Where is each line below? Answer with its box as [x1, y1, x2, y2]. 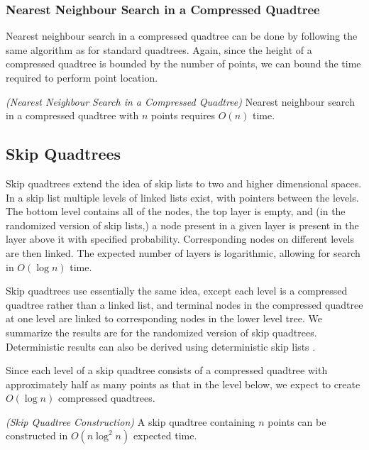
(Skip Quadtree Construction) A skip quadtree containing [6, 414, 255, 429]
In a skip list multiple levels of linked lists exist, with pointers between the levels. [6, 190, 359, 204]
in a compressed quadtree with [6, 108, 139, 123]
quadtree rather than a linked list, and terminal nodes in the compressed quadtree [6, 297, 363, 312]
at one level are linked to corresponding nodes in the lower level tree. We [6, 311, 322, 326]
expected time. [133, 428, 197, 443]
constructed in [6, 428, 68, 443]
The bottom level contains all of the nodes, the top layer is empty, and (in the [6, 204, 346, 219]
